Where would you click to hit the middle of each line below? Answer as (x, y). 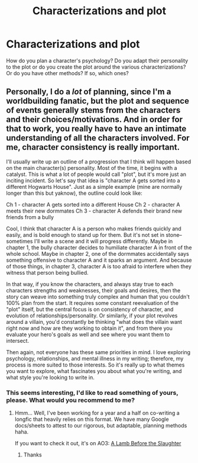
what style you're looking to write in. (50, 377)
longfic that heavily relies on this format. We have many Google (92, 419)
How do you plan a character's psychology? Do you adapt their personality (97, 60)
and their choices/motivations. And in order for (95, 120)
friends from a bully (30, 217)
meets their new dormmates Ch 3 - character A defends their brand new (94, 211)
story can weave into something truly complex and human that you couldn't (98, 297)
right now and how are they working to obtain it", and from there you (90, 328)
